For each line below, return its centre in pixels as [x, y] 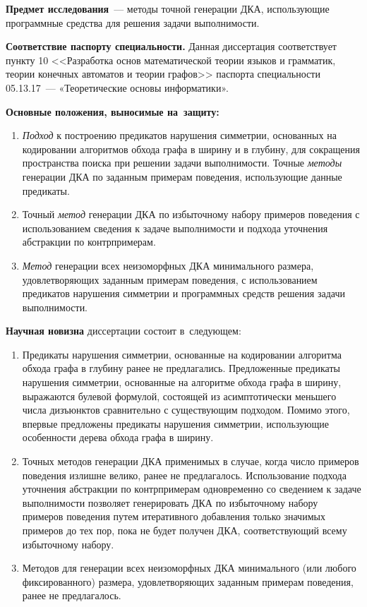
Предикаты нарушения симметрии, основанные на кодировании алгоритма [182, 354]
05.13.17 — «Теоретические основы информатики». [117, 87]
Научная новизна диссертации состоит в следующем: [124, 331]
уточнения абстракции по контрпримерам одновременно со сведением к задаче [192, 489]
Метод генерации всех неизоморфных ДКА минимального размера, [168, 265]
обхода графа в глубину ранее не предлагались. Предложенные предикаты [181, 368]
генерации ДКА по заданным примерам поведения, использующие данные [182, 176]
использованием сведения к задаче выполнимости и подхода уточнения [175, 228]
